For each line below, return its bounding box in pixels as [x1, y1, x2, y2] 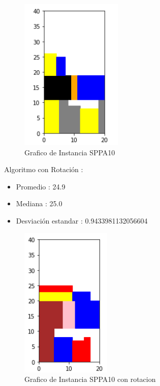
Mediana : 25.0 [16, 198, 62, 209]
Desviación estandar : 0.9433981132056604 [16, 215, 148, 226]
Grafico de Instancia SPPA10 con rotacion [24, 374, 156, 384]
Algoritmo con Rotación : [4, 164, 83, 175]
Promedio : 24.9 [16, 181, 66, 191]
